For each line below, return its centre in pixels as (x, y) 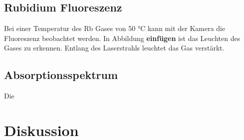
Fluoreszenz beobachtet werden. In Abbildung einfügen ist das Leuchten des (122, 38)
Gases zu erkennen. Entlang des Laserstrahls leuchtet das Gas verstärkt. (114, 48)
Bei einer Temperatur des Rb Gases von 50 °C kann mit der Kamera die (115, 28)
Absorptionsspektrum (61, 75)
